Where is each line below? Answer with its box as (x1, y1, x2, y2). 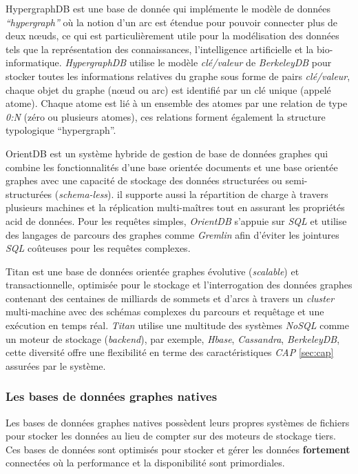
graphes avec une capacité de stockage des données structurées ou (6, 173, 282, 188)
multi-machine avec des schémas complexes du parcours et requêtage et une (6, 304, 324, 319)
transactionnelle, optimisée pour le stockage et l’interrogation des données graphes (6, 277, 352, 292)
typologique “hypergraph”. (6, 123, 116, 137)
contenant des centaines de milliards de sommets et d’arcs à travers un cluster (6, 290, 335, 305)
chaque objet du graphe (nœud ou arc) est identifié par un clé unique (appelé (6, 82, 331, 97)
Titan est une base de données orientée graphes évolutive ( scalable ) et (6, 264, 299, 278)
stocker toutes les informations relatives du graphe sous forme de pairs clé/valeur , (6, 68, 350, 83)
